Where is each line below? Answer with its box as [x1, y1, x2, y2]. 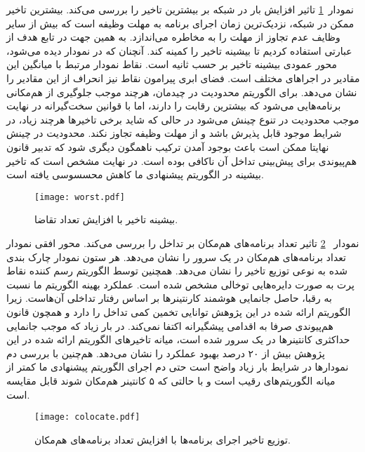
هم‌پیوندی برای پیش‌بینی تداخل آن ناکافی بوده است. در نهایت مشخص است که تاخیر [6, 153, 357, 168]
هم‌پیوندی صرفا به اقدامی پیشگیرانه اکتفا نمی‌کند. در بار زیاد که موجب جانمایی [6, 318, 333, 333]
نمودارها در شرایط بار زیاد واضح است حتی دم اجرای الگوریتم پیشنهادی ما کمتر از [6, 359, 349, 374]
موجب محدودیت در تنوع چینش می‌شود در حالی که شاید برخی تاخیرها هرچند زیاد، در [6, 112, 359, 126]
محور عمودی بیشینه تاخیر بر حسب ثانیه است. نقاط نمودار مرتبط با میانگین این [6, 57, 337, 72]
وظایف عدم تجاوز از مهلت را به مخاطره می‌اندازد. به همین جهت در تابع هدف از [6, 29, 340, 44]
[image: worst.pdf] [34, 192, 125, 202]
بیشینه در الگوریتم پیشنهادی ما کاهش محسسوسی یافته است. [6, 167, 264, 182]
